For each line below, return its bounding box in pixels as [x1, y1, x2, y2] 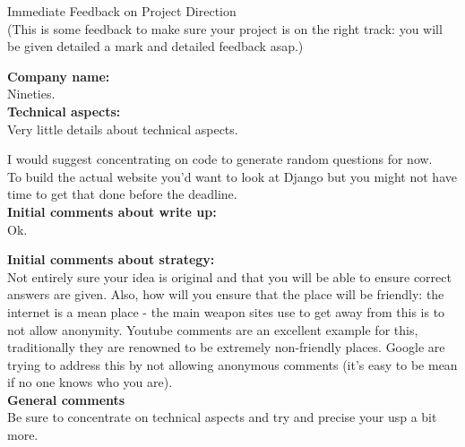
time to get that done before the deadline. [7, 185, 237, 203]
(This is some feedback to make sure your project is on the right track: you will [7, 19, 443, 38]
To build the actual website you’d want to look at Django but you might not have [7, 167, 457, 185]
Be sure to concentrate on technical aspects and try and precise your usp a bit [7, 408, 437, 426]
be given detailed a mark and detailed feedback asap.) [7, 37, 304, 56]
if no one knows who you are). [7, 373, 173, 391]
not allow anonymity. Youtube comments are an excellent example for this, [7, 320, 418, 339]
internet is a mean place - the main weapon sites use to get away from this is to [7, 302, 445, 321]
